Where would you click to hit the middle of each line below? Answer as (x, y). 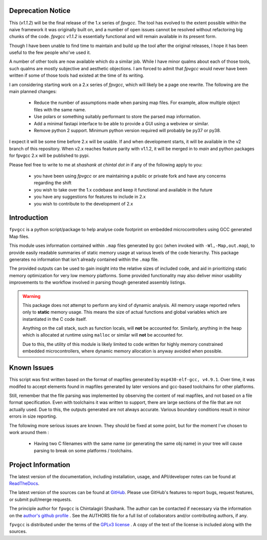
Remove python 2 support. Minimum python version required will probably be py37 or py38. (127, 130)
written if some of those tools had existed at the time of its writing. (77, 75)
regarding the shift (53, 183)
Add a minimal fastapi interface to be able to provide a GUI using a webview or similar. (122, 123)
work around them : (29, 432)
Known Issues (31, 368)
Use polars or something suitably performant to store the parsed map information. (117, 117)
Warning (31, 296)
